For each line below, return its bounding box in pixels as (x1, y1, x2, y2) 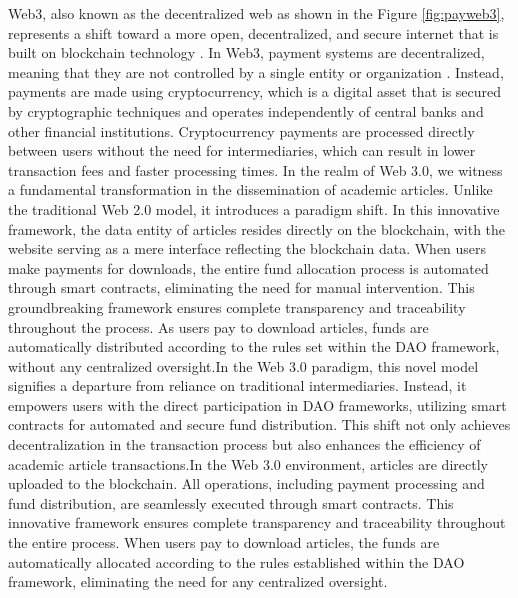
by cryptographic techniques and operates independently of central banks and (8, 100, 484, 121)
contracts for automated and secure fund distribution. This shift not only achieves (8, 414, 511, 435)
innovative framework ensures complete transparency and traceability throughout (8, 512, 506, 533)
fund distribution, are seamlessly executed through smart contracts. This (8, 492, 454, 513)
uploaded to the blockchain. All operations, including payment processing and (8, 473, 485, 494)
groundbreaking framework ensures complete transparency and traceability (8, 296, 466, 317)
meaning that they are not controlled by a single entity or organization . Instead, (8, 61, 504, 82)
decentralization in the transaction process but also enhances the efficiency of (8, 434, 481, 455)
